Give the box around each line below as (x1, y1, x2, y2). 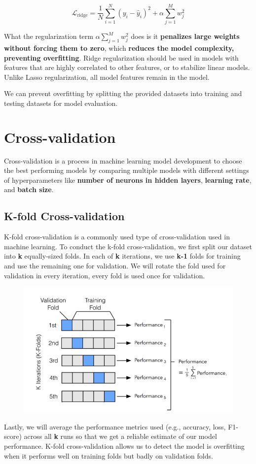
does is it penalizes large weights (131, 31, 240, 41)
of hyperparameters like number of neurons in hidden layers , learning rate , (4, 174, 252, 185)
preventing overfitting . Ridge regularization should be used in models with (4, 52, 239, 63)
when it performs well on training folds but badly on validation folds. (4, 450, 213, 461)
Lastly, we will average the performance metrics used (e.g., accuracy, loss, (4, 421, 226, 431)
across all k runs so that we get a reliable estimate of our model (24, 431, 217, 441)
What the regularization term (4, 31, 93, 41)
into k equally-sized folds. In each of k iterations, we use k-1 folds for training (4, 251, 241, 261)
